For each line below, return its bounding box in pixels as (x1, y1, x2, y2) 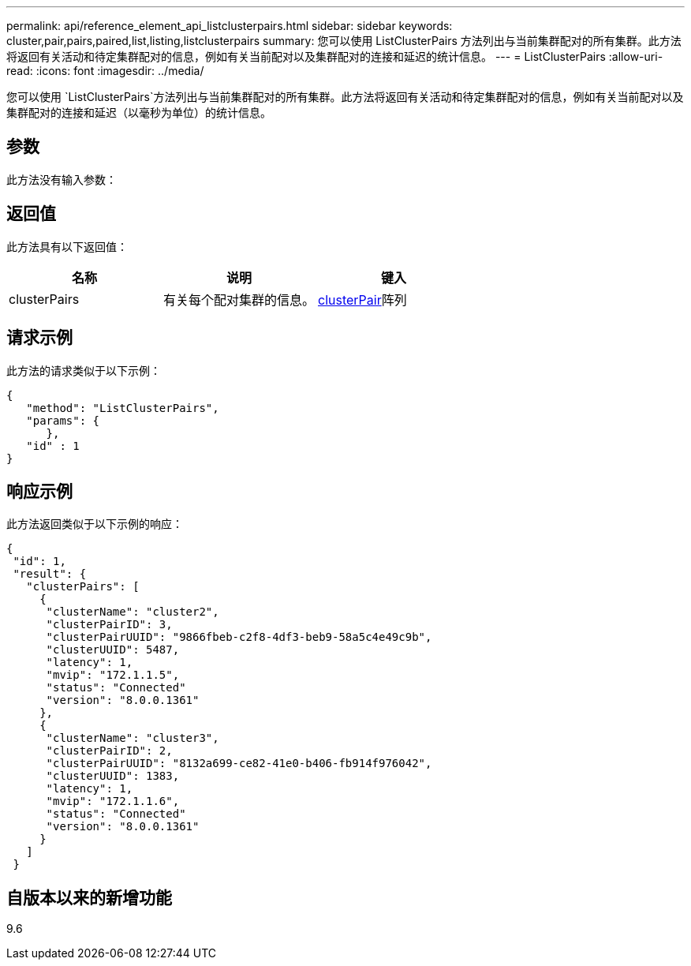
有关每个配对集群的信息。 (163, 291, 316, 308)
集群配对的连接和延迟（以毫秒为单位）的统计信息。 (6, 106, 271, 119)
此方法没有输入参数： (6, 172, 117, 186)
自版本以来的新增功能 (6, 887, 172, 908)
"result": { (13, 567, 87, 581)
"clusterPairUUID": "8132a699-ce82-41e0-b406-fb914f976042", (46, 757, 432, 770)
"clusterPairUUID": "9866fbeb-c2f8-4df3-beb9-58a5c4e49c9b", (46, 631, 432, 644)
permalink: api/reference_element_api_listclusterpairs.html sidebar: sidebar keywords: (6, 19, 453, 32)
